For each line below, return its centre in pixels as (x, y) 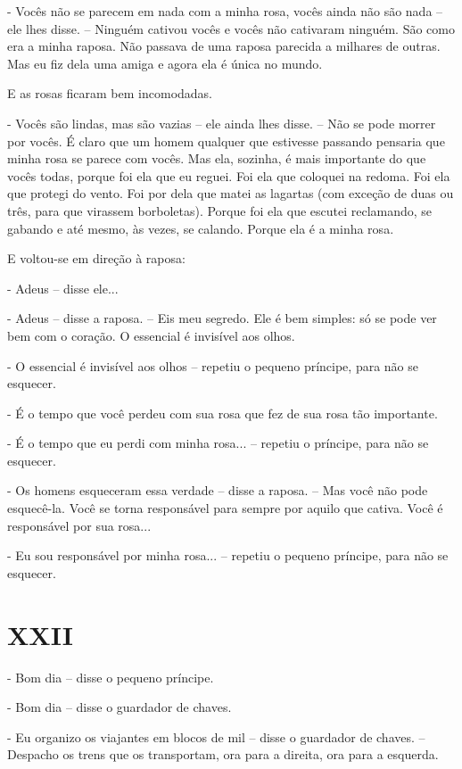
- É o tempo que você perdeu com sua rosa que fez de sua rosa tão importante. (223, 413)
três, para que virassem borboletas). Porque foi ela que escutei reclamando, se (220, 210)
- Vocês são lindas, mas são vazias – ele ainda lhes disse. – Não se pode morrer (222, 123)
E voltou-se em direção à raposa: (96, 258)
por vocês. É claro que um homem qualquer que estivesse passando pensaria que (226, 141)
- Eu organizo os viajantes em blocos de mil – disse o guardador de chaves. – (216, 736)
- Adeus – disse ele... (63, 288)
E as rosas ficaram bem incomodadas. (110, 93)
